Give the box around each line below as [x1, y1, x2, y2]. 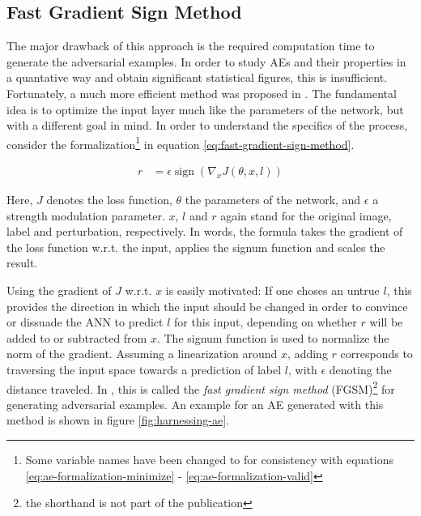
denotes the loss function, [46, 191, 172, 208]
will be [369, 313, 403, 330]
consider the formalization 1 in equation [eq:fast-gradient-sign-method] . [6, 133, 355, 152]
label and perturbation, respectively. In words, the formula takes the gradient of [6, 223, 403, 240]
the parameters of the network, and [185, 191, 361, 208]
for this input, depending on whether [174, 313, 357, 330]
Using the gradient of [6, 282, 112, 299]
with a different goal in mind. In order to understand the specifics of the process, [6, 117, 408, 134]
